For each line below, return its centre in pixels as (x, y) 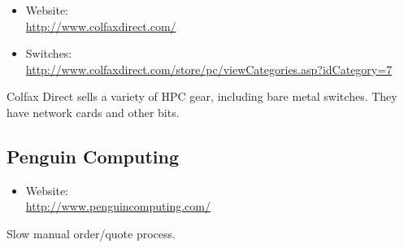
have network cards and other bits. (93, 112)
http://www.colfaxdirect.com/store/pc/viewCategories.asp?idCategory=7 (209, 69)
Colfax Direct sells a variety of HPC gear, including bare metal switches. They (202, 96)
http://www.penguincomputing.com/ (118, 206)
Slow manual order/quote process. (91, 233)
